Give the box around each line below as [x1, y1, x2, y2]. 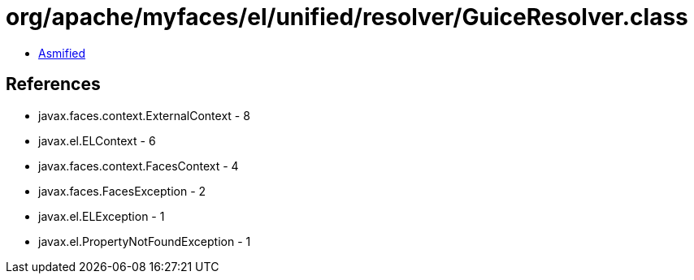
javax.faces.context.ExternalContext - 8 [38, 108, 250, 123]
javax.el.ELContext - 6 [38, 133, 156, 148]
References [6, 74, 101, 95]
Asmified [38, 45, 86, 60]
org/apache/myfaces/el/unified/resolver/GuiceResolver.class [6, 3, 688, 31]
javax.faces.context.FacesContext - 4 [38, 158, 239, 173]
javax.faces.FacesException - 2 [38, 183, 206, 198]
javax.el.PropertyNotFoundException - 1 [38, 234, 251, 248]
